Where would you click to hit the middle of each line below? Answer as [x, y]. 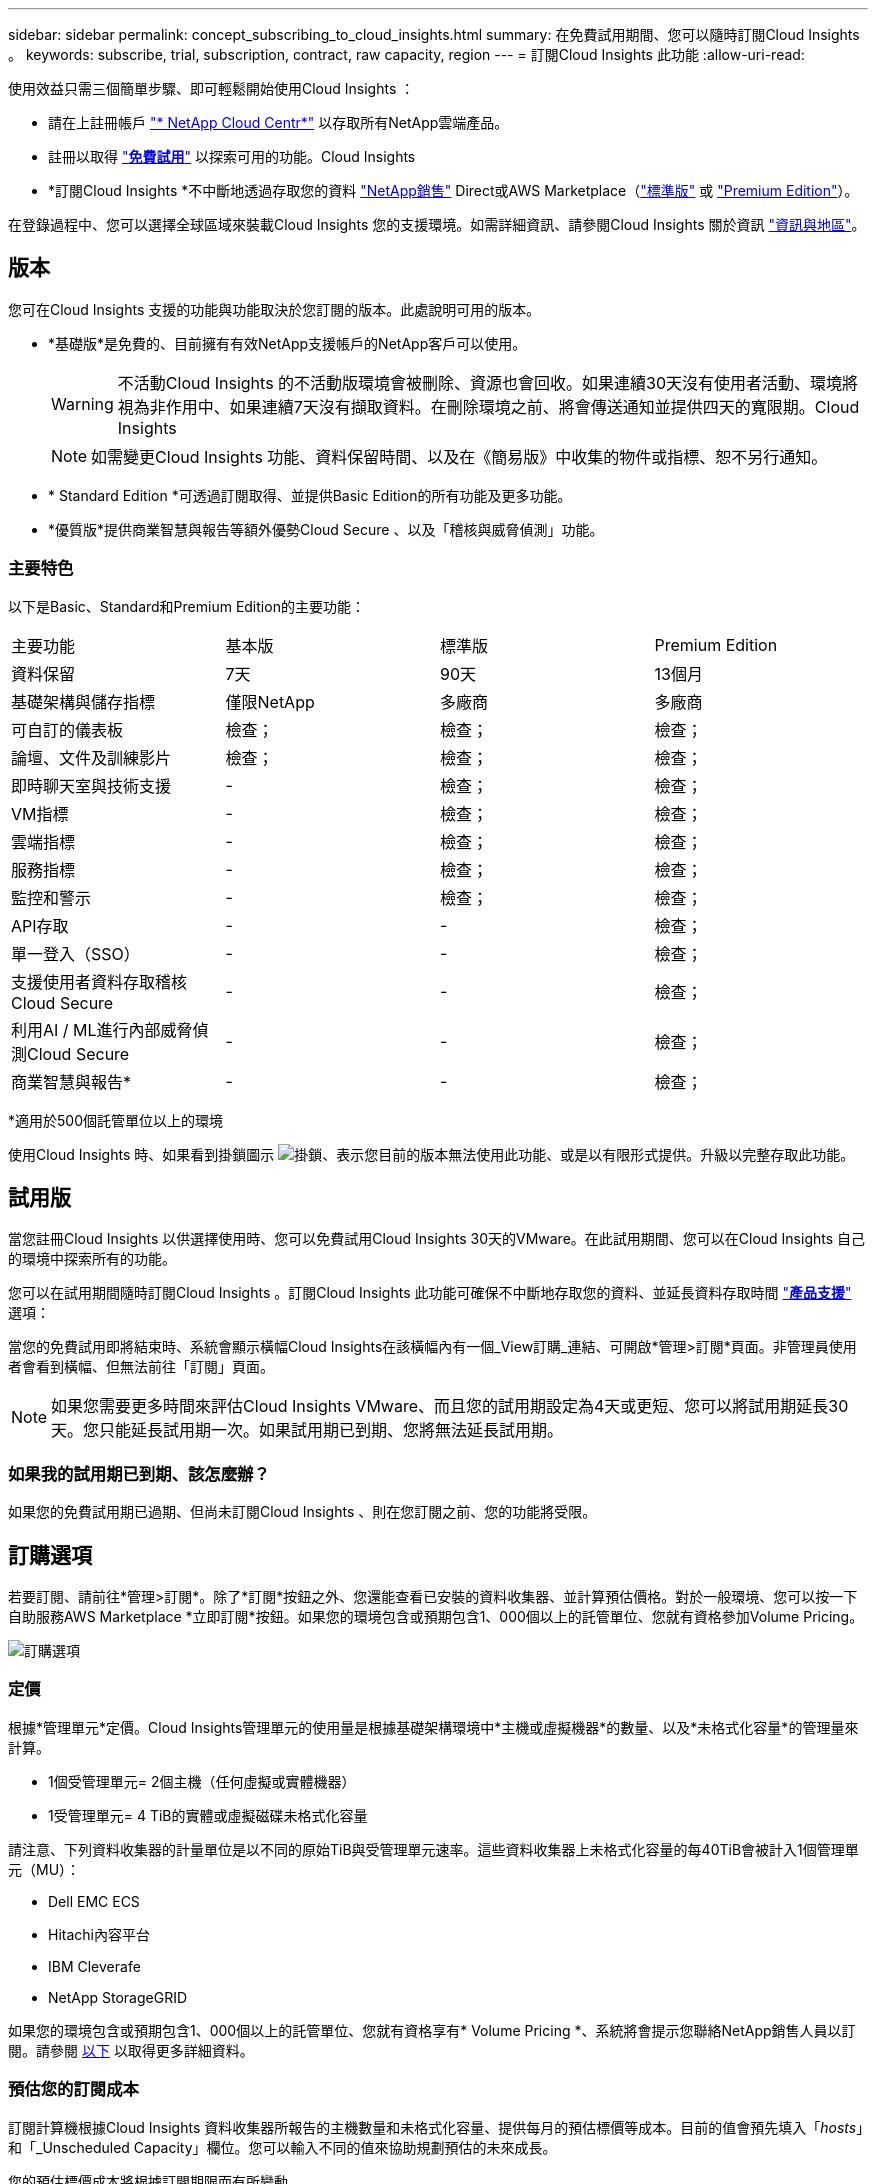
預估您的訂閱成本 [73, 2089]
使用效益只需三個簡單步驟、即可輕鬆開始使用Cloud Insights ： [211, 88]
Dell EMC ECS [94, 1901]
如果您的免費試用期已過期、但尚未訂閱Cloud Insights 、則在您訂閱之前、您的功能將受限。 [302, 1512]
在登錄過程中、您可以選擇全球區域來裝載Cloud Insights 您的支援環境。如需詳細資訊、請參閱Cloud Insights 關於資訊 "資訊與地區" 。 [437, 224]
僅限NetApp [270, 701]
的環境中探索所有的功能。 [92, 1259]
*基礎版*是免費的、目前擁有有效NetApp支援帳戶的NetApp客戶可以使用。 [287, 343]
